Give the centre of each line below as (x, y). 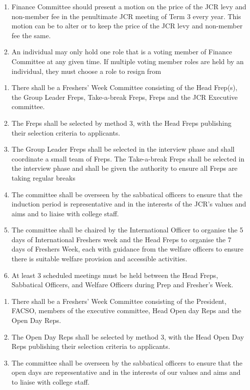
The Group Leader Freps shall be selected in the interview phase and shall (123, 149)
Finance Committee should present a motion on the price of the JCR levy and (129, 6)
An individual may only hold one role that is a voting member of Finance (122, 52)
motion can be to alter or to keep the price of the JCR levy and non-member (127, 26)
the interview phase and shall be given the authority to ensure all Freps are (125, 168)
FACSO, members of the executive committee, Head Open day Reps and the (126, 310)
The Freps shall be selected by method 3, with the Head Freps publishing (122, 123)
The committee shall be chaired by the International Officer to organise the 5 (127, 230)
